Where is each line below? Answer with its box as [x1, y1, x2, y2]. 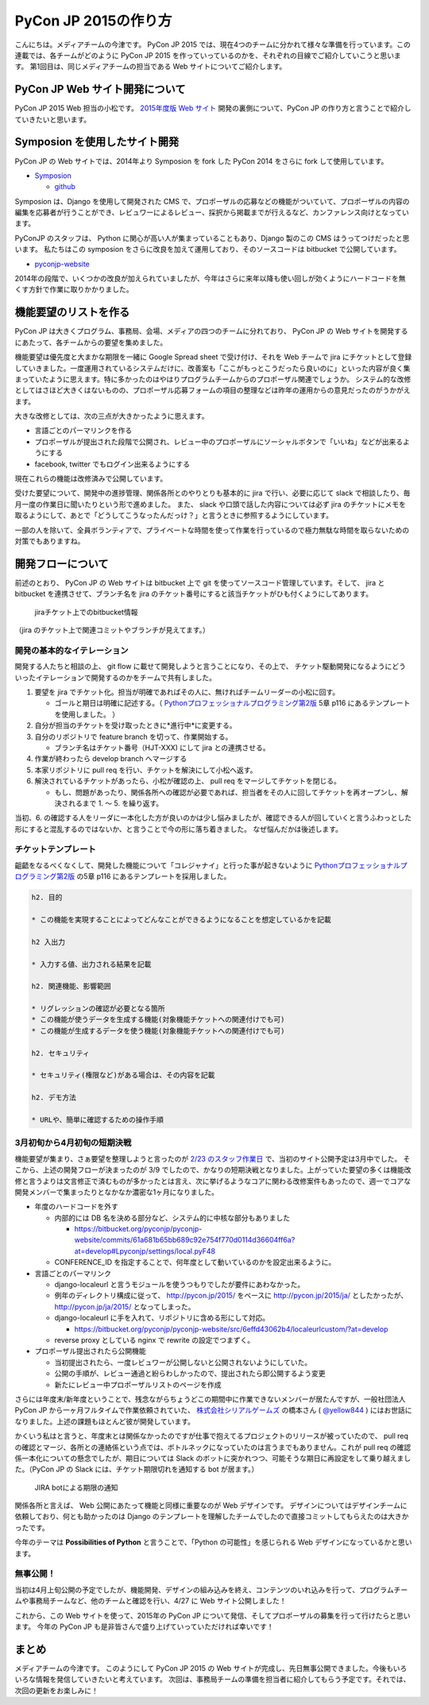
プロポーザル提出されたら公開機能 [34, 1347, 146, 1356]
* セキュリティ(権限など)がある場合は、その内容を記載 [31, 1071, 215, 1080]
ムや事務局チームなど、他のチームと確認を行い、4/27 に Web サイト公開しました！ [14, 1596, 287, 1606]
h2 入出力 [31, 938, 65, 946]
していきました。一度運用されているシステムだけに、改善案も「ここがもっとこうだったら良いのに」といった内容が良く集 [14, 363, 411, 373]
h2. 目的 [31, 893, 63, 902]
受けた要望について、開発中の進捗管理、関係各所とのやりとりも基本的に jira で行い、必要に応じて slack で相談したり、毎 [14, 489, 411, 498]
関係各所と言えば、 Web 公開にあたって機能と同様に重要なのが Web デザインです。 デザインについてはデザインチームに [14, 1501, 408, 1510]
